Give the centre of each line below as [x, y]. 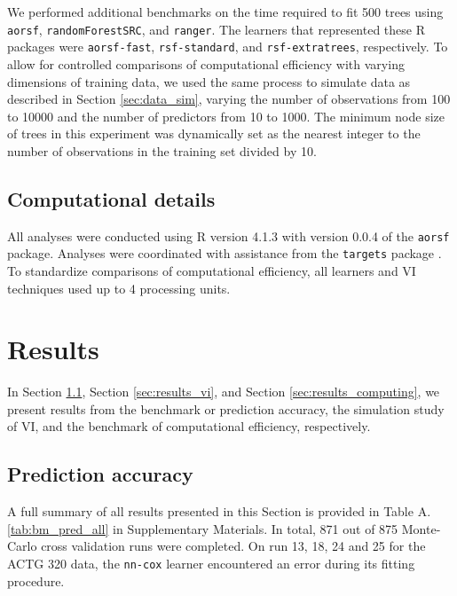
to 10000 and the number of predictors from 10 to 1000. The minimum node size [226, 116]
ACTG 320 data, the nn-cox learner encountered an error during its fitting [211, 564]
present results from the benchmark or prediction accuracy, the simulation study [226, 408]
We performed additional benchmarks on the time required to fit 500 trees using [225, 12]
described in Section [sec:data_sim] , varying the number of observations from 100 [229, 99]
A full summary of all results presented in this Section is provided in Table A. [219, 511]
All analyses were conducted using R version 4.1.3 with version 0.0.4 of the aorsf [228, 235]
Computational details [111, 198]
